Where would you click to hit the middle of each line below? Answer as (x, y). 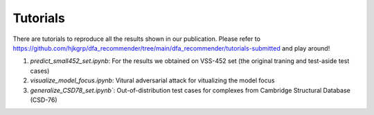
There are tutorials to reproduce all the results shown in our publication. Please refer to (137, 39)
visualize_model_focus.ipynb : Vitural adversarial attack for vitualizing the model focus (152, 80)
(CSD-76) (44, 100)
